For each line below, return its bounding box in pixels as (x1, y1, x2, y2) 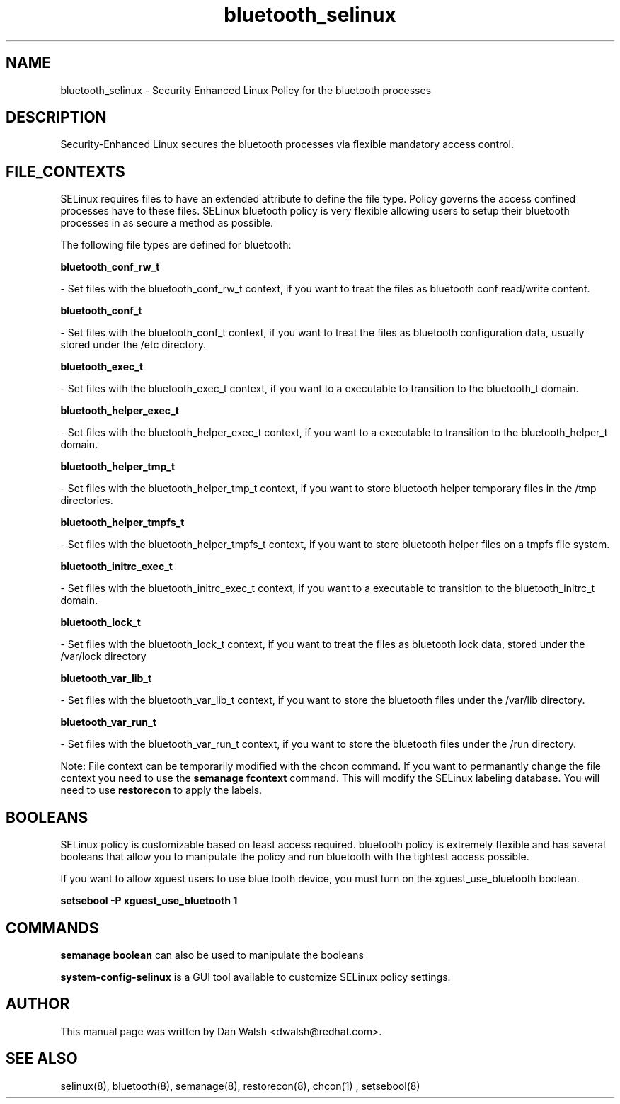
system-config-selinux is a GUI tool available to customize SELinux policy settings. (60, 970, 451, 983)
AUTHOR (6, 995, 70, 1013)
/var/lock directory (60, 650, 147, 663)
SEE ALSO (6, 1049, 78, 1068)
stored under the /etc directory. (60, 338, 207, 351)
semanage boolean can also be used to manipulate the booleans (60, 948, 364, 961)
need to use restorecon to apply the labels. (60, 784, 263, 797)
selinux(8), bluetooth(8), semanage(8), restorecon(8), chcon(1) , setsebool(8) (60, 1079, 420, 1092)
